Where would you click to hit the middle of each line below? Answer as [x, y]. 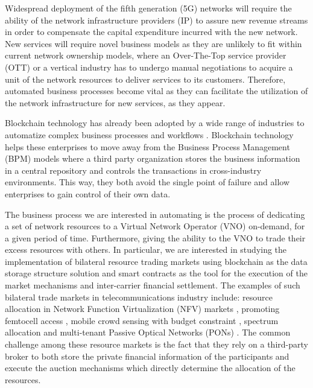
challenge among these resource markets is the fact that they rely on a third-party [156, 344]
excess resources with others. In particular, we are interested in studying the [146, 250]
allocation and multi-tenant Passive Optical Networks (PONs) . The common [148, 332]
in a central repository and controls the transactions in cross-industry [133, 170]
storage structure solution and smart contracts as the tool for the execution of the [156, 273]
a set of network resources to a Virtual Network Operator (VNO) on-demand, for [155, 226]
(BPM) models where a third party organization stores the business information [153, 158]
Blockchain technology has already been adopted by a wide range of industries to [155, 123]
